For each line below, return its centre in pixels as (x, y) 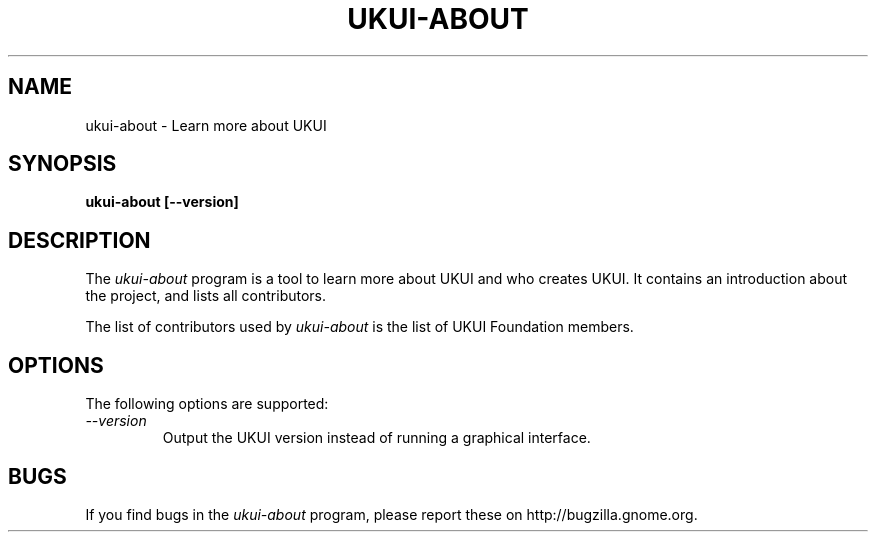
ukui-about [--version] (162, 202)
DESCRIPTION (79, 240)
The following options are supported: (207, 404)
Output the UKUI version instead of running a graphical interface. (376, 438)
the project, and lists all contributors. (206, 296)
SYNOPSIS (62, 164)
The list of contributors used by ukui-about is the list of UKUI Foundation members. (359, 327)
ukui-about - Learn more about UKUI (206, 125)
